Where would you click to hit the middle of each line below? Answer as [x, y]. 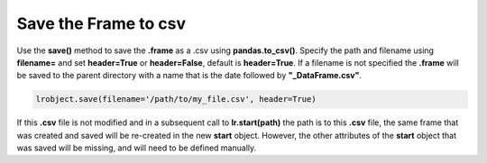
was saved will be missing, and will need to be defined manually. [137, 148]
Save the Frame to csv [101, 23]
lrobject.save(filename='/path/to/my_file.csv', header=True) [176, 100]
